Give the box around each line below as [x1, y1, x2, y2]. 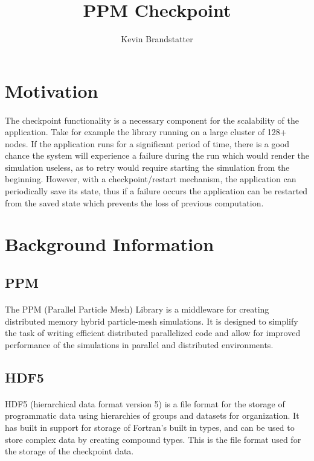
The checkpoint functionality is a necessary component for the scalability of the [5, 113, 299, 126]
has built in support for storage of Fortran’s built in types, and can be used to [5, 421, 295, 433]
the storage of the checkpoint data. [5, 445, 134, 457]
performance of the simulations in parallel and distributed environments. [5, 338, 274, 351]
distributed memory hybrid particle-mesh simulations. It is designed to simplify [5, 314, 298, 327]
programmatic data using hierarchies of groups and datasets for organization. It [5, 409, 300, 422]
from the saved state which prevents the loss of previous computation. [5, 196, 264, 209]
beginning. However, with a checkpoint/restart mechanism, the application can [5, 173, 296, 185]
